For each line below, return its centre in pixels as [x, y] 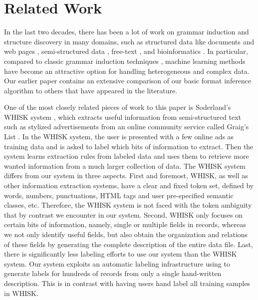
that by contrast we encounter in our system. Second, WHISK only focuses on [124, 214]
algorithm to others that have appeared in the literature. [91, 90]
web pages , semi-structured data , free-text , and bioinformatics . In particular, [126, 51]
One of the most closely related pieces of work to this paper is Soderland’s [118, 107]
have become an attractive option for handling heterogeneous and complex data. [127, 71]
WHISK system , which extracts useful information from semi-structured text [123, 117]
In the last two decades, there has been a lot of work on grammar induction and [127, 32]
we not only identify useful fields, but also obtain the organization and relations [126, 234]
